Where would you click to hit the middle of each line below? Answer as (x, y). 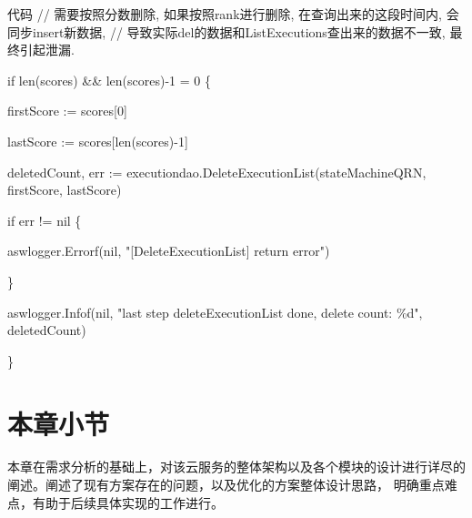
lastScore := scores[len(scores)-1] (98, 141)
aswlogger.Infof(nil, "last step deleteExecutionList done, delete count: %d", (215, 312)
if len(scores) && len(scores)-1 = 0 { (109, 80)
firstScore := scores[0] (67, 111)
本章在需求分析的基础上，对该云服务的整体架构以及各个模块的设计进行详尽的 (236, 467)
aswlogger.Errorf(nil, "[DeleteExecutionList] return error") (169, 251)
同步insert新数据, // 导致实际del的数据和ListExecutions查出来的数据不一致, (226, 31)
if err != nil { (45, 220)
